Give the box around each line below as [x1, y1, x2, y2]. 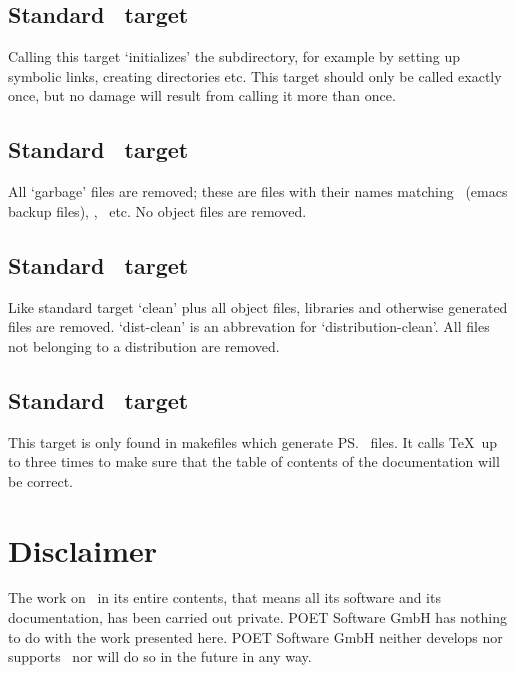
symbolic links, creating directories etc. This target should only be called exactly [8, 65, 502, 86]
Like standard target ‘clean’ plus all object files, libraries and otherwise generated [8, 296, 508, 317]
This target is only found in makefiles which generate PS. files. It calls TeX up [8, 431, 498, 452]
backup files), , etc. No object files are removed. [8, 200, 307, 221]
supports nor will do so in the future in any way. [8, 646, 312, 667]
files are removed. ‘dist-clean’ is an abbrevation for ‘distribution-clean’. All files [8, 316, 490, 337]
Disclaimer [8, 529, 158, 570]
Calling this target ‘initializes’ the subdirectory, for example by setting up [8, 46, 461, 67]
